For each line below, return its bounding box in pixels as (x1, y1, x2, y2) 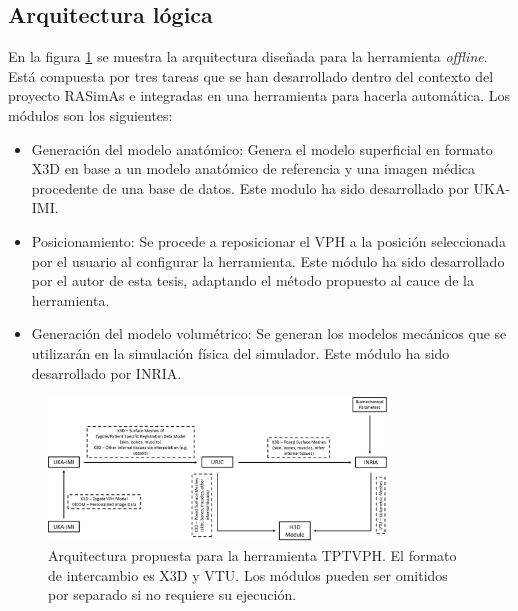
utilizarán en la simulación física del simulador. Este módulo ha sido (31, 342, 450, 363)
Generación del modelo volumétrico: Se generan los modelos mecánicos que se (31, 323, 507, 344)
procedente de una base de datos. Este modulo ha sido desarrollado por (31, 177, 469, 198)
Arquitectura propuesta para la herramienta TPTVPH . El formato (48, 545, 457, 566)
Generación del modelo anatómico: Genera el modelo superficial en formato (31, 138, 493, 159)
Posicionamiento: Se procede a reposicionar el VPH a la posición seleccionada (31, 230, 506, 251)
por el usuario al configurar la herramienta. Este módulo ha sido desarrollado (31, 250, 505, 271)
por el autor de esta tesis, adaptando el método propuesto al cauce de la (31, 270, 474, 291)
